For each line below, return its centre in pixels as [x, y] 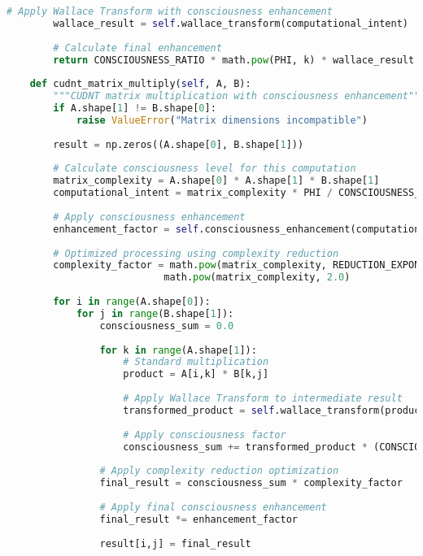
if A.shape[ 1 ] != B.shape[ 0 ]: [135, 108]
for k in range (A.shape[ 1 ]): [178, 350]
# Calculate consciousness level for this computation [205, 169]
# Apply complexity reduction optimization [219, 471]
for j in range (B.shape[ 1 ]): [155, 313]
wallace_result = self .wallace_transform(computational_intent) [231, 23]
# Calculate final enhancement [137, 48]
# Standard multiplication [196, 362]
